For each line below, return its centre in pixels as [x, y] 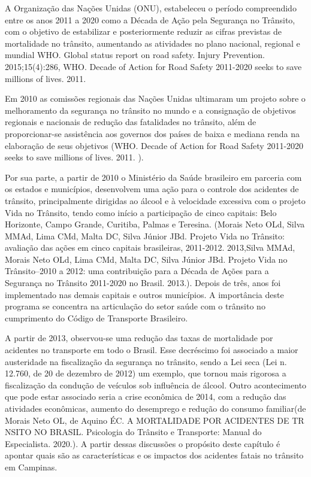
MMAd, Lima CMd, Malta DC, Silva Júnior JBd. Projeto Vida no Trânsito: [145, 236]
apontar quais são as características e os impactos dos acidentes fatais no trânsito [154, 455]
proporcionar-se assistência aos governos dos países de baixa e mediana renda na [153, 133]
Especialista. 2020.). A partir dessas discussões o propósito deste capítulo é [143, 443]
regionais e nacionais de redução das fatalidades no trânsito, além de [131, 122]
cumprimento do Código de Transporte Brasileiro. [96, 318]
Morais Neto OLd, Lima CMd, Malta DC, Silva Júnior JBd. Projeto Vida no [146, 259]
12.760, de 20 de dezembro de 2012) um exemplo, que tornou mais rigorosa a [146, 373]
